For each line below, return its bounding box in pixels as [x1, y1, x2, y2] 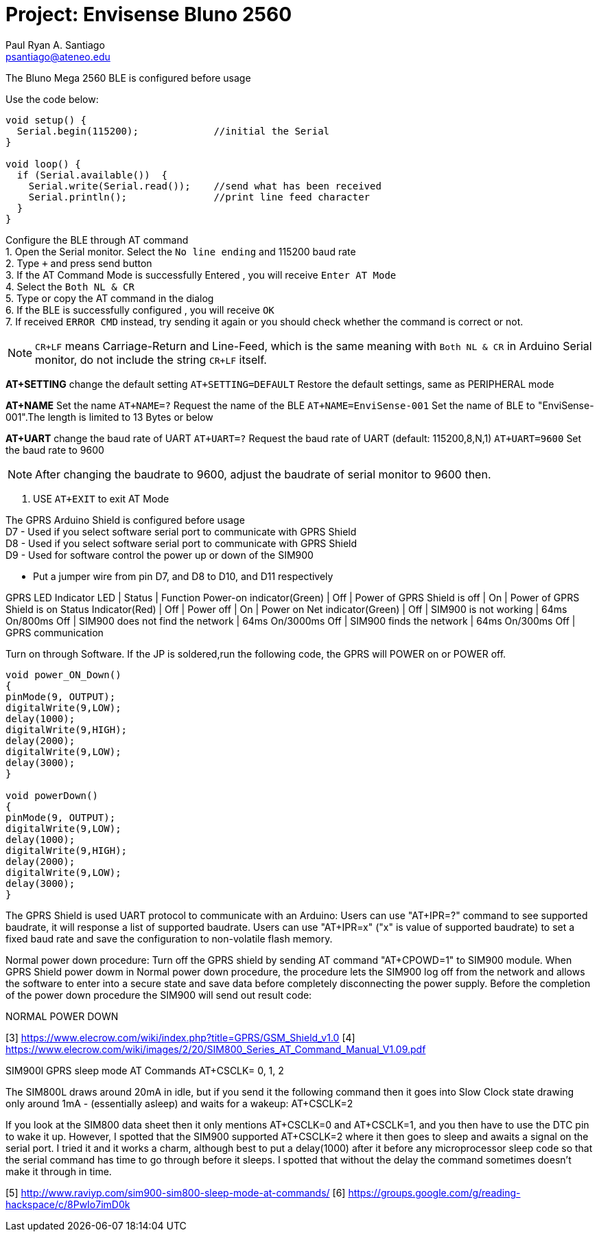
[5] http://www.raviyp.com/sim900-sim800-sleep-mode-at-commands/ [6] [5, 1186, 346, 1199]
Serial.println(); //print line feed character [28, 191, 371, 203]
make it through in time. [5, 1165, 112, 1177]
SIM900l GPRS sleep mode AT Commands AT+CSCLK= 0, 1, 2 [5, 1064, 284, 1076]
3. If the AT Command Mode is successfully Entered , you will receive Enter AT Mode [5, 268, 397, 281]
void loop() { [5, 158, 81, 170]
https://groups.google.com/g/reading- [348, 1186, 521, 1199]
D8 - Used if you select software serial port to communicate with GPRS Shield [5, 537, 357, 549]
